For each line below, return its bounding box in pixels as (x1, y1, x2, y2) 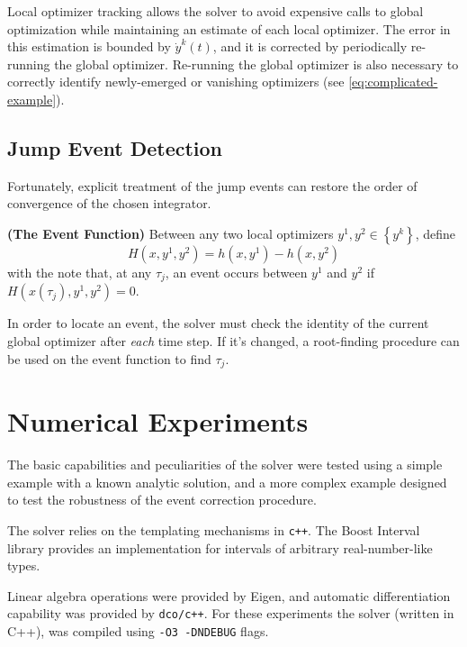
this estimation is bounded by (7, 37, 171, 56)
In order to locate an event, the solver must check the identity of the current (7, 314, 429, 333)
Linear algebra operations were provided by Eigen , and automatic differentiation (7, 586, 451, 605)
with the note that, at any (7, 262, 152, 281)
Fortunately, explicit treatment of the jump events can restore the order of (7, 176, 418, 195)
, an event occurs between (165, 262, 308, 281)
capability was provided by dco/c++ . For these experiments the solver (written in (7, 604, 454, 623)
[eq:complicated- (348, 72, 438, 91)
